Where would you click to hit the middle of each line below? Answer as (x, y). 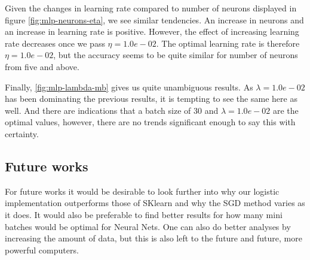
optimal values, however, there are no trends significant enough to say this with (150, 122)
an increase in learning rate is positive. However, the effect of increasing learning (152, 31)
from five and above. (42, 66)
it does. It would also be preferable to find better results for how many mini (144, 214)
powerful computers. (42, 250)
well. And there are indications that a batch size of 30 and (112, 110)
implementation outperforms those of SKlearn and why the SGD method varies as (155, 203)
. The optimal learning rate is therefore (228, 43)
